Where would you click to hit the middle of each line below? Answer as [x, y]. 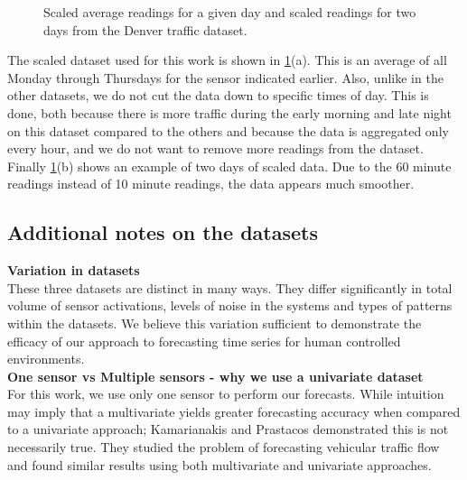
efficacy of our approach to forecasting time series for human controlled [204, 341]
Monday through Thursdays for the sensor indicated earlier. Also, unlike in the [225, 77]
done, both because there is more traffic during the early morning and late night [229, 112]
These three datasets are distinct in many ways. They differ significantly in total [230, 287]
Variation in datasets [74, 270]
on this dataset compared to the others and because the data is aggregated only [228, 130]
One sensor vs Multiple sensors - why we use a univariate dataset [215, 376]
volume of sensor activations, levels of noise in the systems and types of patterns [230, 305]
